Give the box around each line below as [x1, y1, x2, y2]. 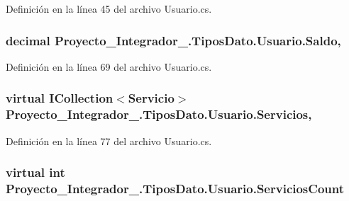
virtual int [6, 163, 65, 181]
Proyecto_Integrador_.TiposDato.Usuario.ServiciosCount [6, 179, 344, 197]
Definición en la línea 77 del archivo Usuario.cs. [6, 133, 212, 148]
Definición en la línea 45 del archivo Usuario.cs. [6, 1, 212, 16]
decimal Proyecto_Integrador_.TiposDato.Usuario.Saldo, [6, 31, 341, 49]
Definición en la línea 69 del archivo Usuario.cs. [6, 59, 212, 74]
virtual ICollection [6, 89, 113, 107]
